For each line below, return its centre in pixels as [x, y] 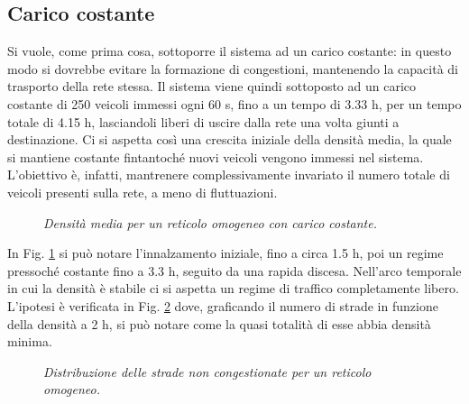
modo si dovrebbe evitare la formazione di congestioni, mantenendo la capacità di [233, 68]
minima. [30, 341]
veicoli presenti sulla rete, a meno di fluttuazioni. [143, 192]
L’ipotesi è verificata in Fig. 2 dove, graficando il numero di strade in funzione [223, 305]
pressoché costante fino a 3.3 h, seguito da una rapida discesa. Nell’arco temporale [234, 270]
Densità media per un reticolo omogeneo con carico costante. [211, 222]
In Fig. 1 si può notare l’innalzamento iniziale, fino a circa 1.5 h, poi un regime [225, 253]
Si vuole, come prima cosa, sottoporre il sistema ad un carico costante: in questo [230, 51]
